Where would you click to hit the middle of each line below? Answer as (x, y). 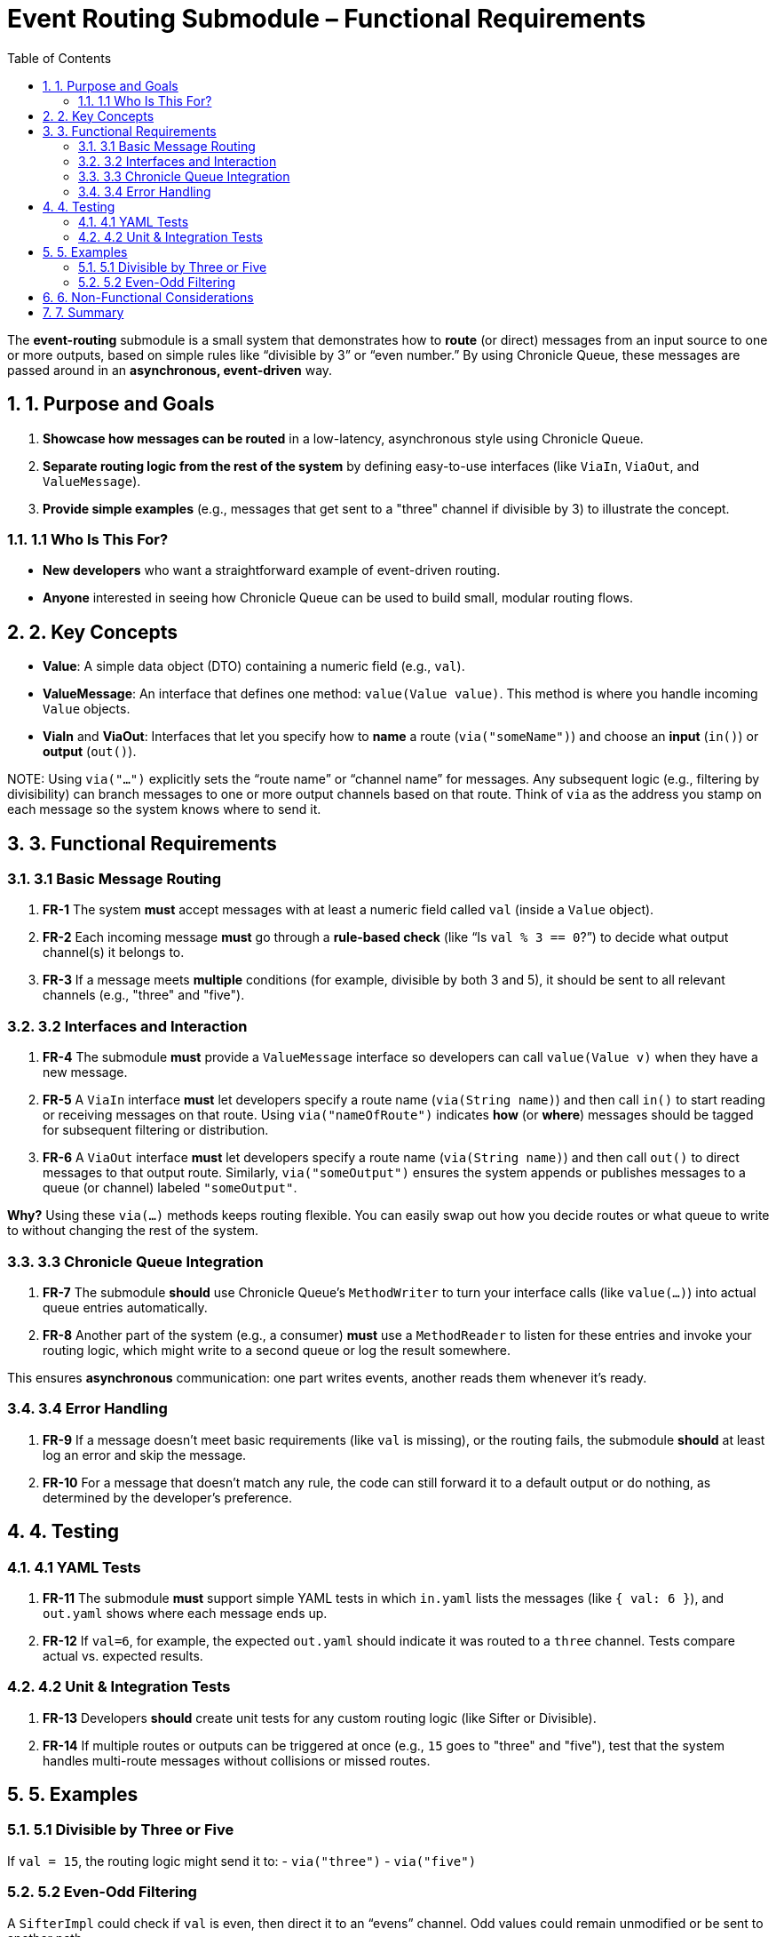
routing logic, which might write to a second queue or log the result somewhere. (277, 1350)
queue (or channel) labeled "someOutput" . (170, 1188)
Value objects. (87, 709)
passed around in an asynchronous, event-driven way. (170, 370)
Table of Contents (59, 58)
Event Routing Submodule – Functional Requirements (327, 19)
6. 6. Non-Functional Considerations (148, 297)
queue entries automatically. (125, 1307)
